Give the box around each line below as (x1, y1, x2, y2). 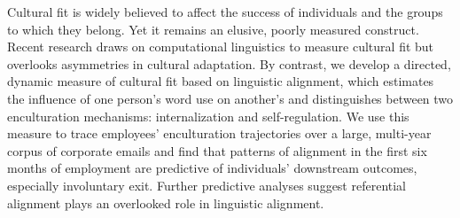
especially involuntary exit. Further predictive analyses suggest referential (7, 175, 407, 194)
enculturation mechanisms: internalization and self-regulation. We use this (7, 106, 409, 125)
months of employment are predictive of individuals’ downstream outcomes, (7, 159, 417, 177)
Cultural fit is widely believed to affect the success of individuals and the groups (7, 3, 443, 20)
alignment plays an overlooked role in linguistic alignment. (7, 193, 324, 212)
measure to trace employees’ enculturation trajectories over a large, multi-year (7, 124, 432, 143)
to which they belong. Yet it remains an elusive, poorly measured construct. (7, 19, 419, 38)
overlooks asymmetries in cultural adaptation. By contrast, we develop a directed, (7, 54, 451, 73)
